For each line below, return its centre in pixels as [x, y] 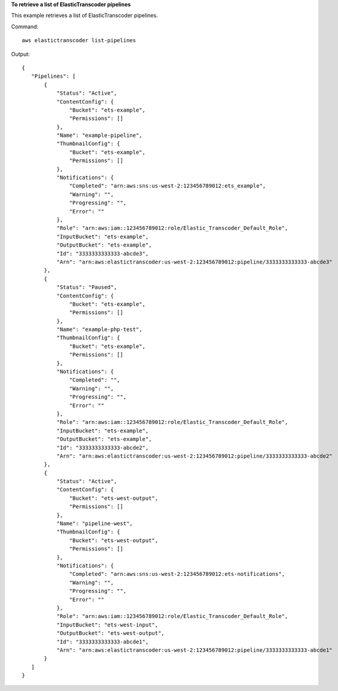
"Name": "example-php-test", [99, 330]
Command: [25, 27]
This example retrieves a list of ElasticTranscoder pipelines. [84, 16]
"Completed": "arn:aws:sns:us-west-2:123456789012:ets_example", [168, 186]
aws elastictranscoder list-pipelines [79, 40]
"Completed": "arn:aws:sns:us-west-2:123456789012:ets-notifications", [177, 574]
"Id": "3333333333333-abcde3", [103, 254]
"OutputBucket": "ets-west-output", [110, 633]
